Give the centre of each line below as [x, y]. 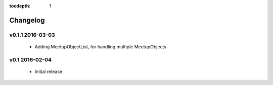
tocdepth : [20, 6]
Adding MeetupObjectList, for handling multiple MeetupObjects [101, 47]
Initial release [49, 71]
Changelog [27, 20]
